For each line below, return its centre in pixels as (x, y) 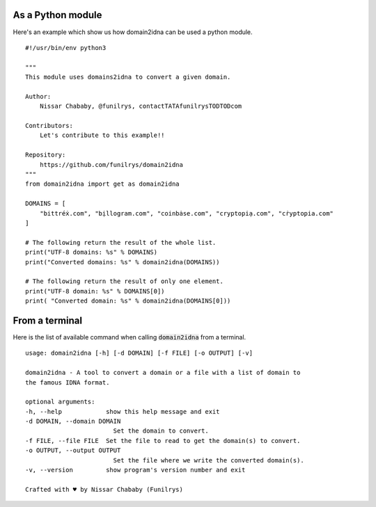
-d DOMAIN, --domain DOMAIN (73, 421)
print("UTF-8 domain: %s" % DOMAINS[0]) (95, 291)
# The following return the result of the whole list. (121, 242)
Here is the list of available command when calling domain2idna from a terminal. (130, 337)
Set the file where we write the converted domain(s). (209, 460)
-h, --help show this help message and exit (123, 411)
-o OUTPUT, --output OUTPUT (73, 451)
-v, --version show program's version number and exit (135, 470)
